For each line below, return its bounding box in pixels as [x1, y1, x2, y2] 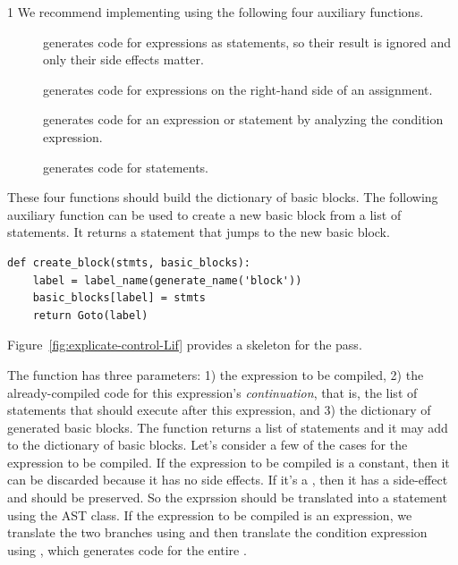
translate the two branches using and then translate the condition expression [7, 523, 428, 542]
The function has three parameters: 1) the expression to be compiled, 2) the [7, 365, 424, 384]
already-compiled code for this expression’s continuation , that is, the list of [7, 383, 418, 401]
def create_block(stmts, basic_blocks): [7, 256, 251, 269]
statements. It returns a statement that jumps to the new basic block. [7, 223, 390, 241]
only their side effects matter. [43, 50, 204, 69]
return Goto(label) [32, 308, 148, 322]
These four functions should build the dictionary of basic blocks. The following [7, 188, 438, 207]
